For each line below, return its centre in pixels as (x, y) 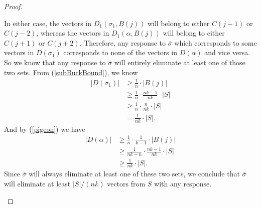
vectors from (126, 183)
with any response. (183, 183)
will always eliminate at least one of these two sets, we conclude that (134, 174)
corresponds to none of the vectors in (120, 52)
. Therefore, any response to (122, 42)
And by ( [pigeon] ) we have (45, 129)
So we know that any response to (55, 62)
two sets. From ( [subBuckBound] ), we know (71, 72)
